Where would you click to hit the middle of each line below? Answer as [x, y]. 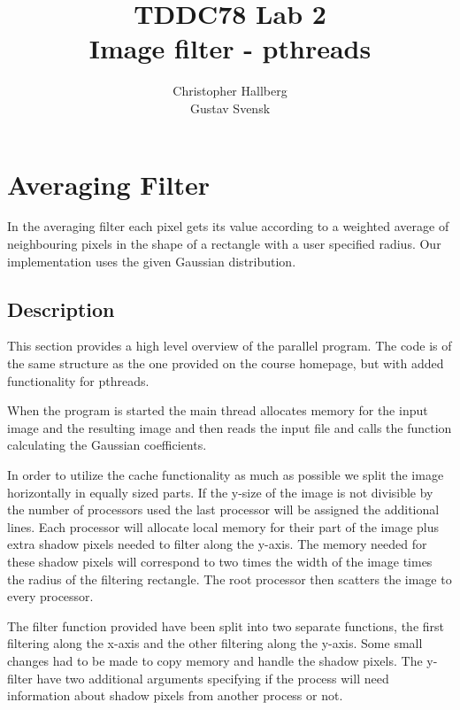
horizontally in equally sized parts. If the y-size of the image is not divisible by [220, 492]
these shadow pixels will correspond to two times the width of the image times [220, 561]
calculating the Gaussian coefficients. [107, 445]
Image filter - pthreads [230, 48]
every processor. [50, 596]
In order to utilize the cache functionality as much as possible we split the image [226, 474]
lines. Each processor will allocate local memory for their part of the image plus [223, 526]
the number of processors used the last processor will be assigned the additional [223, 509]
